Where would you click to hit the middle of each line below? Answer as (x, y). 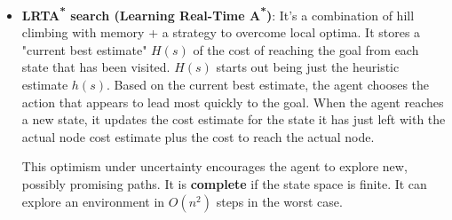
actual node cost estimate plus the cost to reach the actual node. (198, 136)
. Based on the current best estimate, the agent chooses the (268, 85)
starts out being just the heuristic (308, 67)
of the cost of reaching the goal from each (306, 49)
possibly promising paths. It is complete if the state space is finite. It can (224, 184)
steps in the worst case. (279, 201)
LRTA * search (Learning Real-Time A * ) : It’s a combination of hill (218, 14)
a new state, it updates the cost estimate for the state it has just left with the (234, 119)
